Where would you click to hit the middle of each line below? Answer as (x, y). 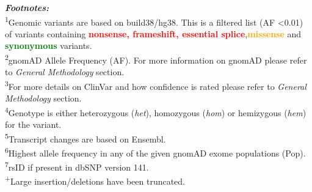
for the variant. (33, 124)
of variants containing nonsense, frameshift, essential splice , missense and (153, 33)
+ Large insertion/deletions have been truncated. (95, 180)
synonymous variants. (49, 46)
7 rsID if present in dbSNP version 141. (77, 166)
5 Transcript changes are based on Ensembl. (85, 138)
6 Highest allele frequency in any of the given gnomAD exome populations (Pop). (155, 152)
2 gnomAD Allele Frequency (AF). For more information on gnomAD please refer (156, 59)
